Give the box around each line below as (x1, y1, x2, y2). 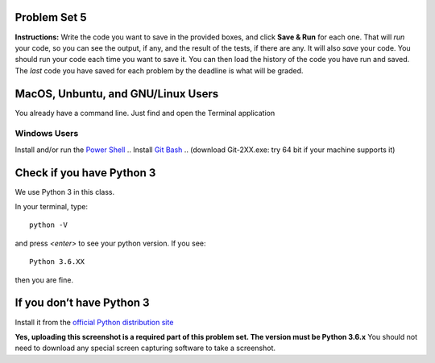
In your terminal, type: (14, 202, 89, 212)
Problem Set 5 (14, 10, 88, 24)
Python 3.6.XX (29, 258, 85, 266)
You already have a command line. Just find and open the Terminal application (14, 108, 275, 118)
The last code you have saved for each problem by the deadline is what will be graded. (14, 65, 304, 76)
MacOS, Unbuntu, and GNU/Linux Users (14, 87, 219, 101)
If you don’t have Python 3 (14, 296, 150, 310)
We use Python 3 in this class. (14, 187, 115, 196)
